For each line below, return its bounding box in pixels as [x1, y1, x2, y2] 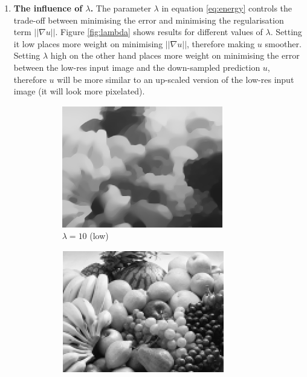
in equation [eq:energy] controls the [161, 2, 292, 14]
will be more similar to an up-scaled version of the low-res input [57, 73, 294, 85]
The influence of [13, 2, 83, 14]
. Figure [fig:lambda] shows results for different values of [55, 25, 263, 38]
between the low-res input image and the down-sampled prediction [13, 61, 260, 73]
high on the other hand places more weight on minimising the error [50, 49, 300, 62]
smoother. [265, 37, 302, 50]
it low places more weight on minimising [13, 37, 163, 50]
